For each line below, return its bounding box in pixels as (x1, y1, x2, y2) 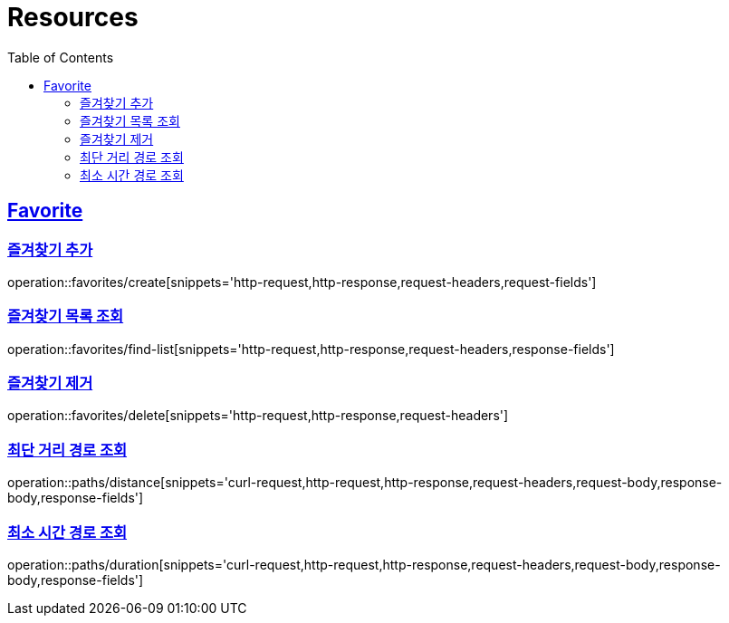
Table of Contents (7, 49, 114, 65)
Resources (7, 2, 139, 33)
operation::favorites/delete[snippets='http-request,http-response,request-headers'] (7, 407, 509, 424)
